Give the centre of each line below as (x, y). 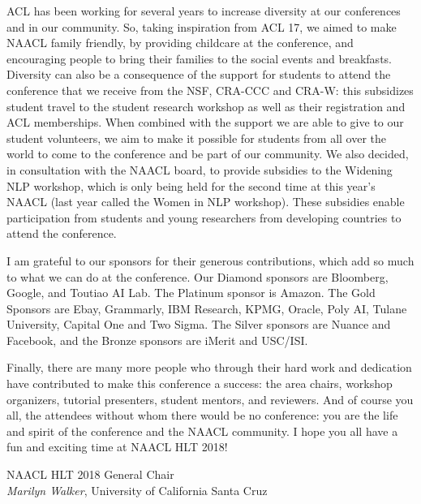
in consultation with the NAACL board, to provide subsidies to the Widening (200, 169)
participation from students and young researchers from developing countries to (204, 217)
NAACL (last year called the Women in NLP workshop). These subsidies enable (206, 202)
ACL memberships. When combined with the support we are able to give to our (205, 122)
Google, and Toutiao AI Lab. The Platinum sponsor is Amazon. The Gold (191, 293)
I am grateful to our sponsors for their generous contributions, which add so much (210, 260)
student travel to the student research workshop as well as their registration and (206, 106)
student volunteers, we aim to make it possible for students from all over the (197, 138)
